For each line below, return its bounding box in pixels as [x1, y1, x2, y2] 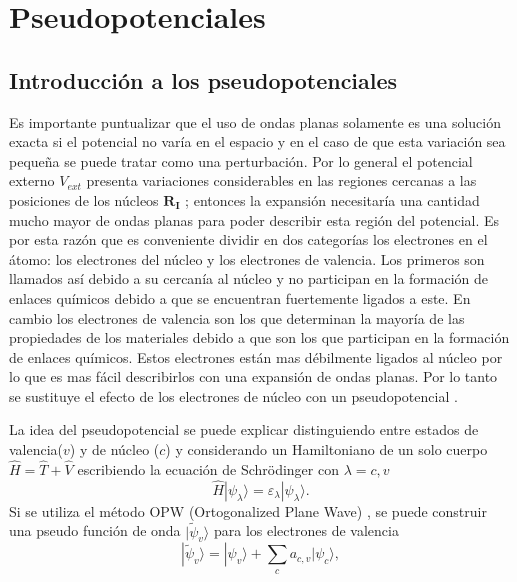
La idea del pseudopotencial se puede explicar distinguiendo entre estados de [9, 419, 479, 440]
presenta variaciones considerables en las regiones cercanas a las [86, 170, 477, 191]
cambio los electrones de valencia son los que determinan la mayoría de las [9, 307, 465, 328]
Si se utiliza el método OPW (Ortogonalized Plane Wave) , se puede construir [9, 500, 487, 521]
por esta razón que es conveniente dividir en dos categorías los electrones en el [9, 229, 488, 250]
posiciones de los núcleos [9, 189, 159, 210]
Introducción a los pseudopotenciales [9, 64, 398, 95]
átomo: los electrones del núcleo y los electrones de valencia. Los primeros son [9, 248, 485, 269]
